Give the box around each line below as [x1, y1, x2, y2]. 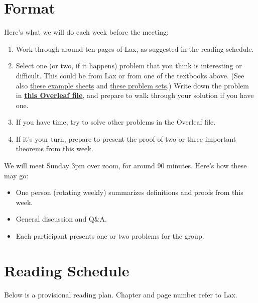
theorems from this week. [16, 143, 93, 154]
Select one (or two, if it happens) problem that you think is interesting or [16, 60, 242, 71]
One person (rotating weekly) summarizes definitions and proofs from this [16, 187, 243, 197]
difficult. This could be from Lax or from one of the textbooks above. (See [16, 70, 244, 80]
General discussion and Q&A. [16, 214, 107, 224]
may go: [4, 170, 29, 180]
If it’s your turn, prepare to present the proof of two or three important [16, 133, 236, 144]
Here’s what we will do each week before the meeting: [4, 27, 169, 37]
